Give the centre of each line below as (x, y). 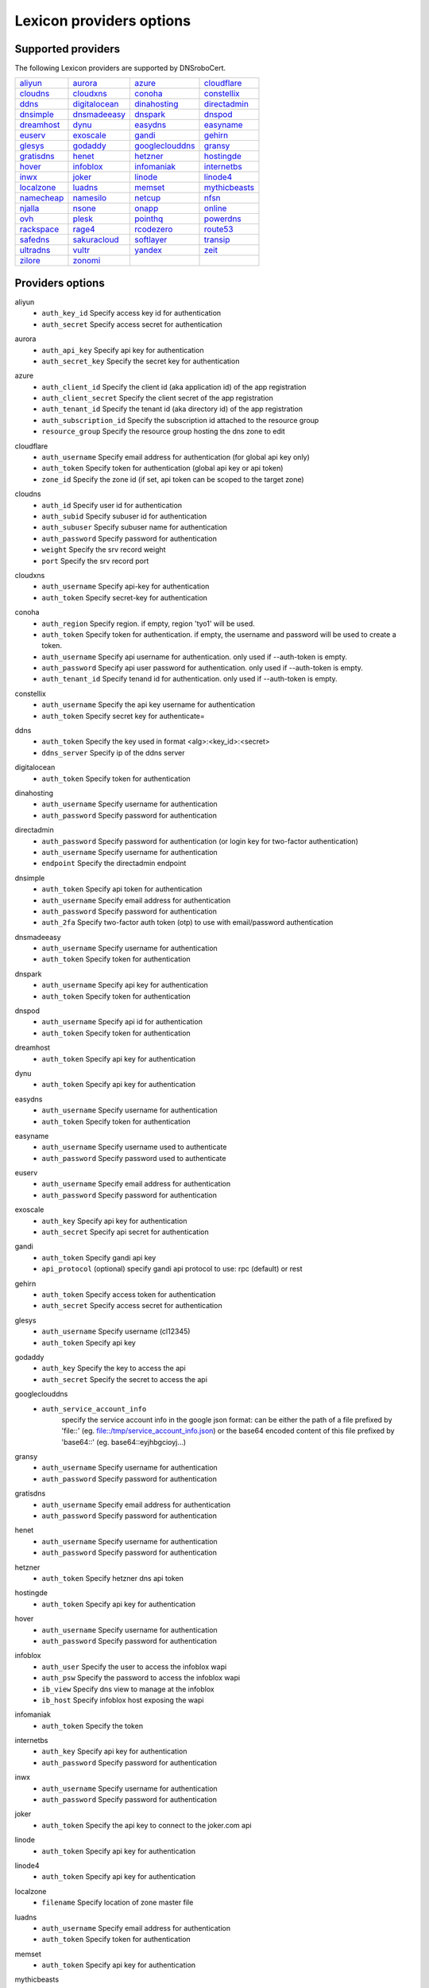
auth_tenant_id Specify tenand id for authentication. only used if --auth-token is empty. (189, 679)
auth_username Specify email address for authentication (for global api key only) (176, 457)
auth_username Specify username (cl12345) (116, 1331)
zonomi (87, 261)
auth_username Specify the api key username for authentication (149, 705)
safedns (35, 240)
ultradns (35, 250)
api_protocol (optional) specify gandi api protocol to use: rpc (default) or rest (172, 1269)
